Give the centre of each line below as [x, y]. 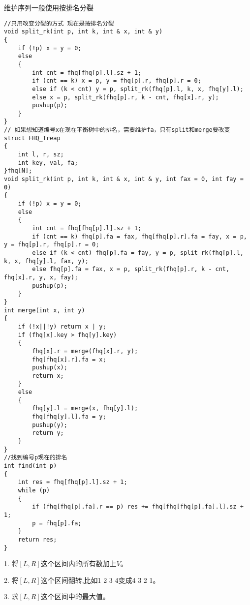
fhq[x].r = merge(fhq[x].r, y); [85, 351]
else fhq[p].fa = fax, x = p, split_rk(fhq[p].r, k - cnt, [131, 269]
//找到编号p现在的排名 [36, 458]
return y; [48, 433]
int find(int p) [31, 466]
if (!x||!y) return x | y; [62, 326]
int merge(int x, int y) [45, 310]
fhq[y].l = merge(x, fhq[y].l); [85, 408]
